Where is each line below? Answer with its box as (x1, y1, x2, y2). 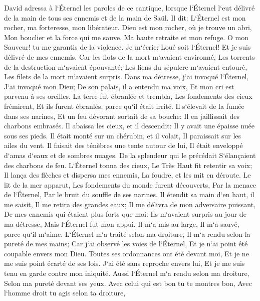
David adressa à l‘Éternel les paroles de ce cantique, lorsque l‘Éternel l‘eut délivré (4, 3, 255, 13)
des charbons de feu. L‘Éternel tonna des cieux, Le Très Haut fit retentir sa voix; (4, 160, 252, 170)
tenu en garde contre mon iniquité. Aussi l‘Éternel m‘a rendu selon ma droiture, (4, 268, 249, 278)
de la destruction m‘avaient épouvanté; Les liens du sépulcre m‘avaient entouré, (4, 61, 247, 72)
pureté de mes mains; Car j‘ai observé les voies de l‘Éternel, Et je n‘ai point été (4, 238, 248, 249)
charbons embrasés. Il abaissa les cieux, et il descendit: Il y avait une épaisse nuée (4, 120, 255, 131)
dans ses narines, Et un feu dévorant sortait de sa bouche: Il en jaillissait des (4, 110, 239, 121)
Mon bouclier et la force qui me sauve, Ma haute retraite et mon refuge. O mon (4, 32, 248, 42)
